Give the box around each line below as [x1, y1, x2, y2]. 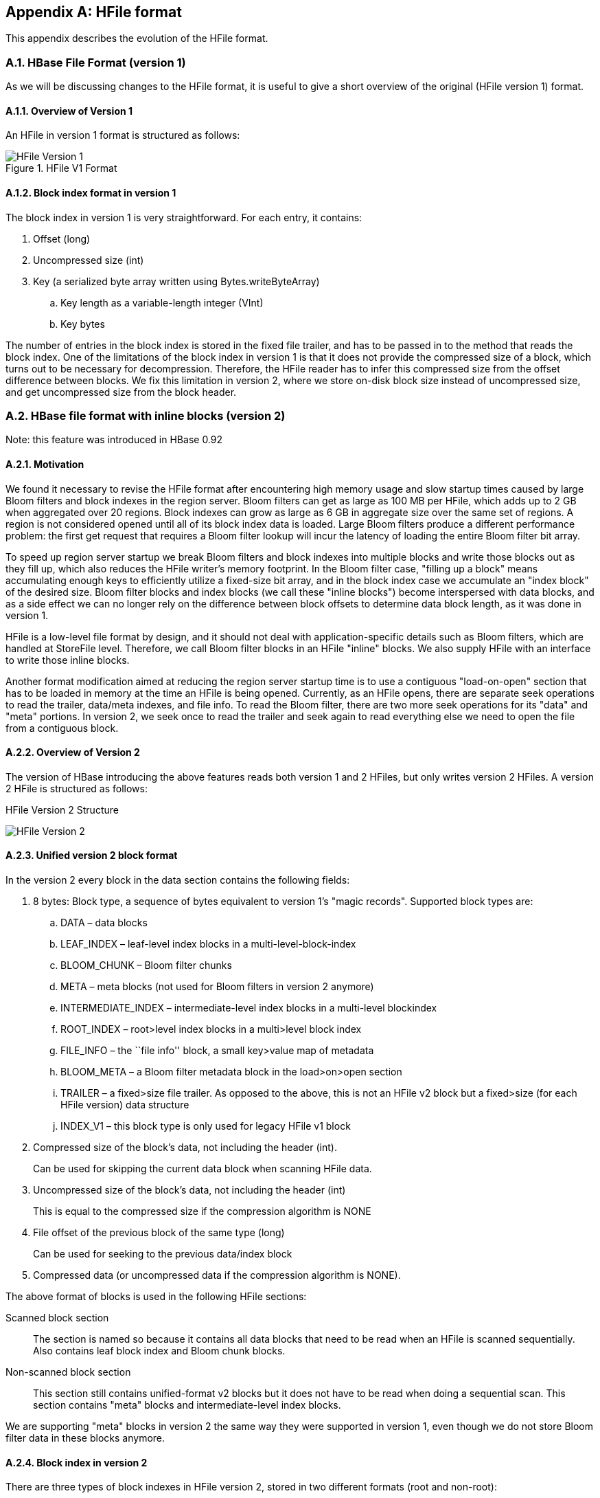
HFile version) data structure [60, 1099, 189, 1111]
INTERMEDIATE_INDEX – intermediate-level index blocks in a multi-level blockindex [60, 1002, 437, 1014]
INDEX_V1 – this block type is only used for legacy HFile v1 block [60, 1120, 351, 1132]
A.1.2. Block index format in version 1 [5, 187, 176, 199]
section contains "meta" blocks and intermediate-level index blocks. [33, 1399, 341, 1411]
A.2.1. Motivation [5, 458, 84, 470]
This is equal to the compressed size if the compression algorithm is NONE [33, 1205, 371, 1218]
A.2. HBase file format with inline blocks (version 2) [5, 408, 286, 423]
